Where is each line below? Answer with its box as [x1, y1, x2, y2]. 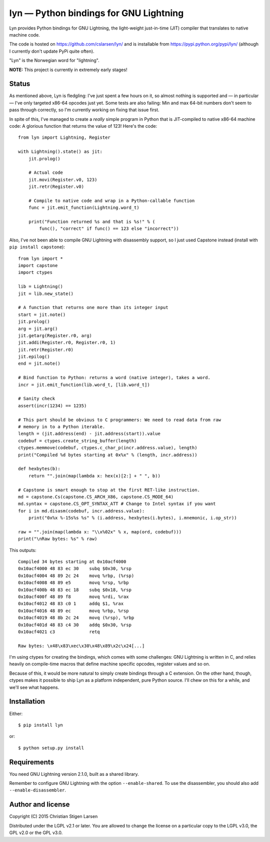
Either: [9, 710, 23, 716]
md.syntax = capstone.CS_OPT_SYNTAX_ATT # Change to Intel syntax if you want [18, 501, 216, 507]
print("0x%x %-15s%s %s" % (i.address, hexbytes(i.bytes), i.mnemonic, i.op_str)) [28, 515, 237, 521]
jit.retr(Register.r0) [18, 347, 74, 353]
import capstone [18, 263, 58, 268]
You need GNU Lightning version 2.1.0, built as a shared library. [9, 771, 139, 777]
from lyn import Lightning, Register [18, 135, 111, 140]
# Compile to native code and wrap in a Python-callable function [28, 198, 195, 203]
